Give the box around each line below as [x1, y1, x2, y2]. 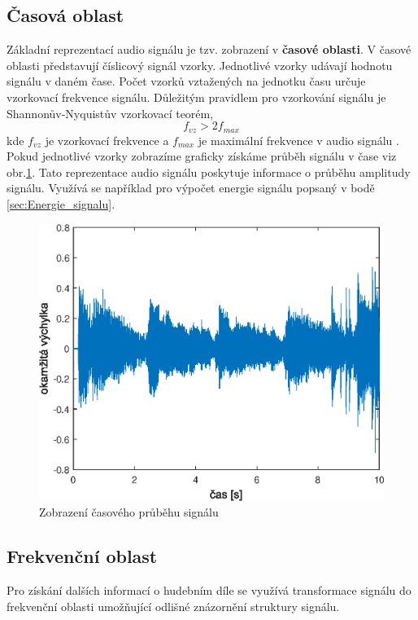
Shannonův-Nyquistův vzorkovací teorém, [7, 104, 214, 121]
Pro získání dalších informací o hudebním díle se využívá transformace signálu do [7, 581, 411, 598]
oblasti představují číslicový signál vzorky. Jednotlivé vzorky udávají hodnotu [7, 56, 393, 73]
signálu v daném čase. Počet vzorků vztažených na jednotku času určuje [7, 73, 366, 90]
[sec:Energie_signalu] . [7, 196, 115, 212]
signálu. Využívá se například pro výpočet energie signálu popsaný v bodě [7, 179, 375, 196]
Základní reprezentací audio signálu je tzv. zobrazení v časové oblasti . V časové [7, 41, 411, 58]
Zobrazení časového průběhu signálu [39, 503, 219, 521]
